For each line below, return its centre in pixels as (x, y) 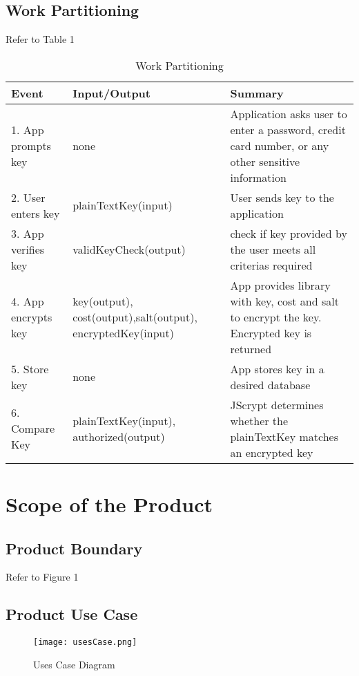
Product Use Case (72, 614)
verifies (28, 249)
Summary (257, 93)
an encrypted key (272, 452)
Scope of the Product (109, 504)
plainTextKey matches (284, 436)
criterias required (271, 265)
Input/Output (111, 93)
